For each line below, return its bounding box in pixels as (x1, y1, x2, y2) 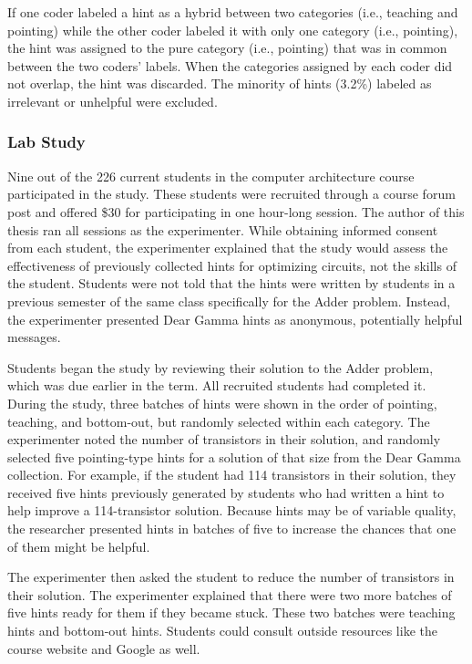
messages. (7, 327, 61, 347)
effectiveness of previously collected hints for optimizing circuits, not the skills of (7, 255, 457, 275)
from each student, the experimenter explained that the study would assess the (7, 238, 448, 257)
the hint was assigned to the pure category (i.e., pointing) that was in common (7, 38, 447, 57)
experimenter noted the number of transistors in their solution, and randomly (7, 430, 441, 449)
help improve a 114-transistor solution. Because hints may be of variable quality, (7, 501, 457, 520)
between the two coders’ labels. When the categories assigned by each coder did (7, 56, 453, 75)
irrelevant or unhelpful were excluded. (7, 91, 218, 110)
